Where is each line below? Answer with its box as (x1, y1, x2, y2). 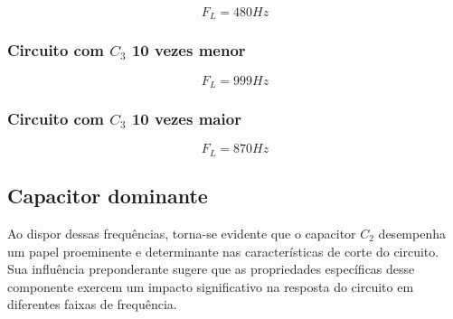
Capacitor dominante (7, 182, 208, 210)
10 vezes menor (131, 39, 246, 61)
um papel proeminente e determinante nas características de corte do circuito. (7, 241, 439, 260)
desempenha (378, 224, 446, 242)
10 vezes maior (131, 108, 241, 130)
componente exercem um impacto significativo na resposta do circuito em (7, 277, 414, 296)
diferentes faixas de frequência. (7, 295, 177, 314)
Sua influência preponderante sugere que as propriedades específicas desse (7, 259, 415, 278)
